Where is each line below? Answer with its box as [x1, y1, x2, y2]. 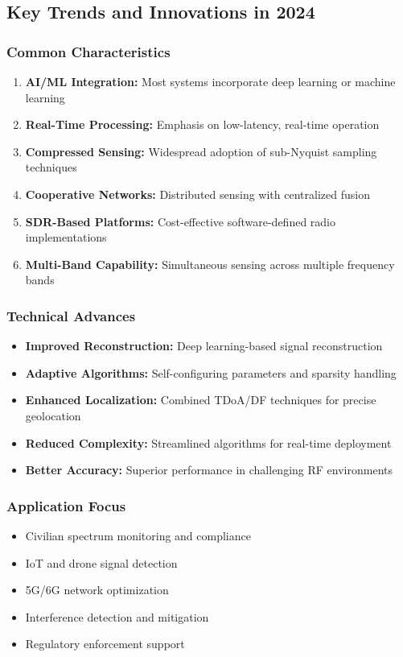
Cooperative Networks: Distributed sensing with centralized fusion [25, 185, 370, 202]
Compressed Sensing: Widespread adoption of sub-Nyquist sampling [25, 143, 377, 159]
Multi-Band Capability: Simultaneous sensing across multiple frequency [25, 255, 395, 272]
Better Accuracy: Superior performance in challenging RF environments [25, 461, 393, 478]
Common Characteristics [6, 41, 171, 61]
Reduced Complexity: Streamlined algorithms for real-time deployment [25, 434, 392, 451]
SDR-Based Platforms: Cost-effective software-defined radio [25, 213, 335, 229]
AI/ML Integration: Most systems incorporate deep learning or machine [25, 73, 396, 89]
